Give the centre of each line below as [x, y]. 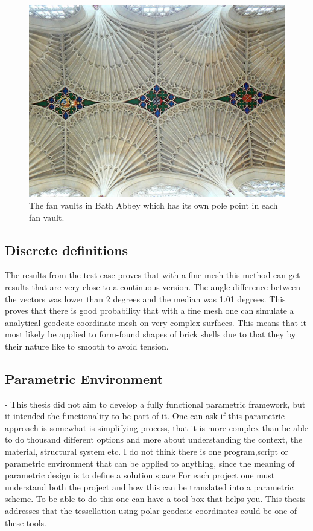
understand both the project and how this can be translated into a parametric [149, 487]
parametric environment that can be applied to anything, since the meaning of [150, 463]
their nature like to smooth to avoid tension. [87, 346]
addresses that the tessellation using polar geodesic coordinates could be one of [151, 511]
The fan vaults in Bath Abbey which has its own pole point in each [153, 205]
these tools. [26, 522]
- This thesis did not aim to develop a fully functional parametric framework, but [155, 404]
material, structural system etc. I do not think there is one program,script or [147, 451]
